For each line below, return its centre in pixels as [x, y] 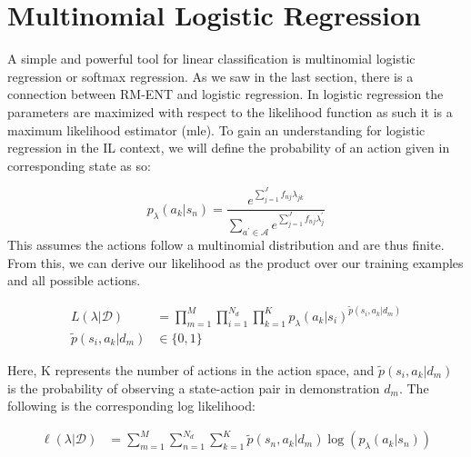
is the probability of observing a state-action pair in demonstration [194, 387]
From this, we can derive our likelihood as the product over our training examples [235, 262]
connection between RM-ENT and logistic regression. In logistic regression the [225, 94]
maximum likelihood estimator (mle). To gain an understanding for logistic [216, 129]
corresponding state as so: [79, 165]
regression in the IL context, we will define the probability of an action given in [229, 148]
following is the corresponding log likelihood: [131, 406]
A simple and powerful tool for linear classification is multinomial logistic [211, 59]
